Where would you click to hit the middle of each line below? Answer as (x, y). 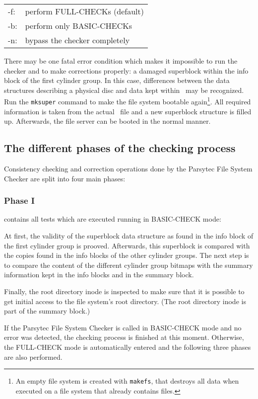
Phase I (19, 200)
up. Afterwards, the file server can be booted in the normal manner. (107, 121)
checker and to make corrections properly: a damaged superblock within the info (126, 70)
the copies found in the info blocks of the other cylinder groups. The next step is (127, 255)
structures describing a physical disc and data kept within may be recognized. (124, 90)
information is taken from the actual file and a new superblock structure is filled (128, 111)
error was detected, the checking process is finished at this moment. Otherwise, (124, 337)
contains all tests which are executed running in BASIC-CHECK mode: (113, 219)
